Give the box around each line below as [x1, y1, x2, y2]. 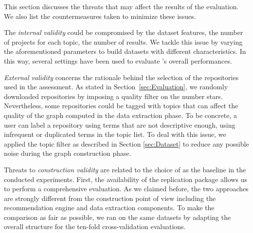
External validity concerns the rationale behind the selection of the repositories [4, 72, 239, 82]
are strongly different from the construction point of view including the [4, 193, 216, 203]
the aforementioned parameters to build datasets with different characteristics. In [4, 46, 246, 56]
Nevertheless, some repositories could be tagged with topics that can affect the [4, 100, 238, 111]
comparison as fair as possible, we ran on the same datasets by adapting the [4, 212, 231, 222]
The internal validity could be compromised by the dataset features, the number [4, 27, 243, 37]
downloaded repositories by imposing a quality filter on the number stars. [4, 91, 223, 101]
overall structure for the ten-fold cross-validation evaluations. [4, 221, 186, 232]
